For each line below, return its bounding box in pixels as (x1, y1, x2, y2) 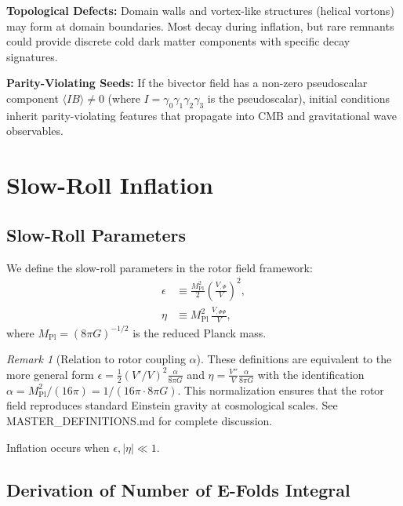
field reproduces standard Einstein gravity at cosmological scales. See (6, 397, 338, 413)
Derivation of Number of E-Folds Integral (6, 477, 350, 501)
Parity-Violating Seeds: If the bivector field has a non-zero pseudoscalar (6, 75, 368, 91)
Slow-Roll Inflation (6, 169, 213, 201)
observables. (6, 122, 64, 139)
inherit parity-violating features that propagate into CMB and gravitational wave (6, 107, 397, 123)
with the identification (257, 366, 365, 382)
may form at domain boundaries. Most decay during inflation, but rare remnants (6, 17, 394, 34)
